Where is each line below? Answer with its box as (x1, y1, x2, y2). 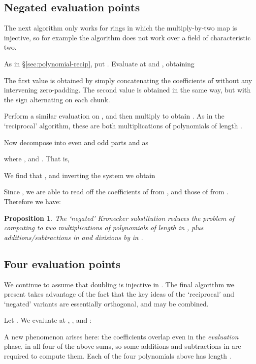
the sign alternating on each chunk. (4, 94, 110, 104)
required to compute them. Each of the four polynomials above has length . (4, 351, 231, 361)
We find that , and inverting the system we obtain (4, 170, 156, 180)
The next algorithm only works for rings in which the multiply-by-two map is (4, 23, 237, 33)
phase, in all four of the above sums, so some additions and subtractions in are (4, 341, 241, 351)
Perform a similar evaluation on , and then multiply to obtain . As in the (4, 111, 224, 121)
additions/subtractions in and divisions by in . (4, 232, 143, 242)
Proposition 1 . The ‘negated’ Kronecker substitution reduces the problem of (4, 212, 234, 223)
